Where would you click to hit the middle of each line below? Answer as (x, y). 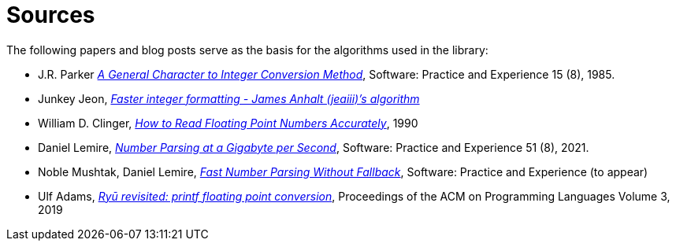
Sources (51, 15)
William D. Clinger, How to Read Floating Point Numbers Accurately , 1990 (228, 123)
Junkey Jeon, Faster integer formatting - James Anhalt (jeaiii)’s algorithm (229, 98)
